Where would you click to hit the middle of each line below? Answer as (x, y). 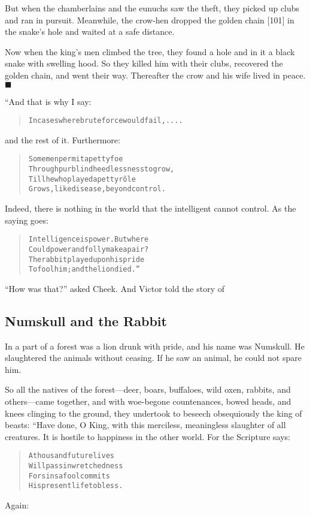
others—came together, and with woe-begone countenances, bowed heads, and (148, 401)
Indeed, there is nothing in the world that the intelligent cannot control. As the (151, 208)
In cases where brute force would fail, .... (106, 121)
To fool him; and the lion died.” (84, 269)
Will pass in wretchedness (76, 466)
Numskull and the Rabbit (86, 320)
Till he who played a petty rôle (82, 179)
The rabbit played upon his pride (86, 259)
